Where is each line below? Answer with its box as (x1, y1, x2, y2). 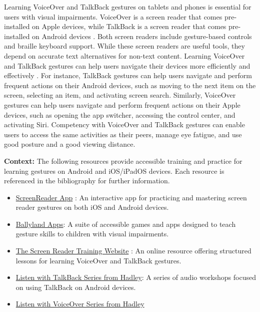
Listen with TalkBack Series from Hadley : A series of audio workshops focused (15, 272, 256, 282)
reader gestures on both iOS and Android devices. (15, 202, 169, 212)
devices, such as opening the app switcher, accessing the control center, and (4, 109, 235, 120)
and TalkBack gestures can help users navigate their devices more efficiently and (4, 60, 250, 71)
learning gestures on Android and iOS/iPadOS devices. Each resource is (4, 165, 224, 176)
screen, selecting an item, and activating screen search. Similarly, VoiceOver (4, 90, 236, 100)
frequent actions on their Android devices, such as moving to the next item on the (4, 80, 256, 90)
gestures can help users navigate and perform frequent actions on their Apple (4, 99, 240, 110)
